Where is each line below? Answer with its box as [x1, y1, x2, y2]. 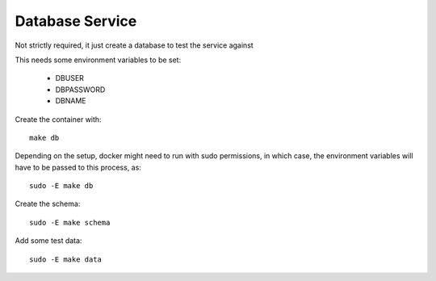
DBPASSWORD [55, 85, 106, 94]
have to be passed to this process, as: [15, 162, 141, 172]
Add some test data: [15, 236, 82, 245]
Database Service [15, 12, 137, 30]
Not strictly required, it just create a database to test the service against [15, 40, 254, 50]
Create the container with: [15, 114, 102, 124]
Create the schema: [15, 199, 81, 209]
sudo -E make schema [29, 218, 111, 227]
